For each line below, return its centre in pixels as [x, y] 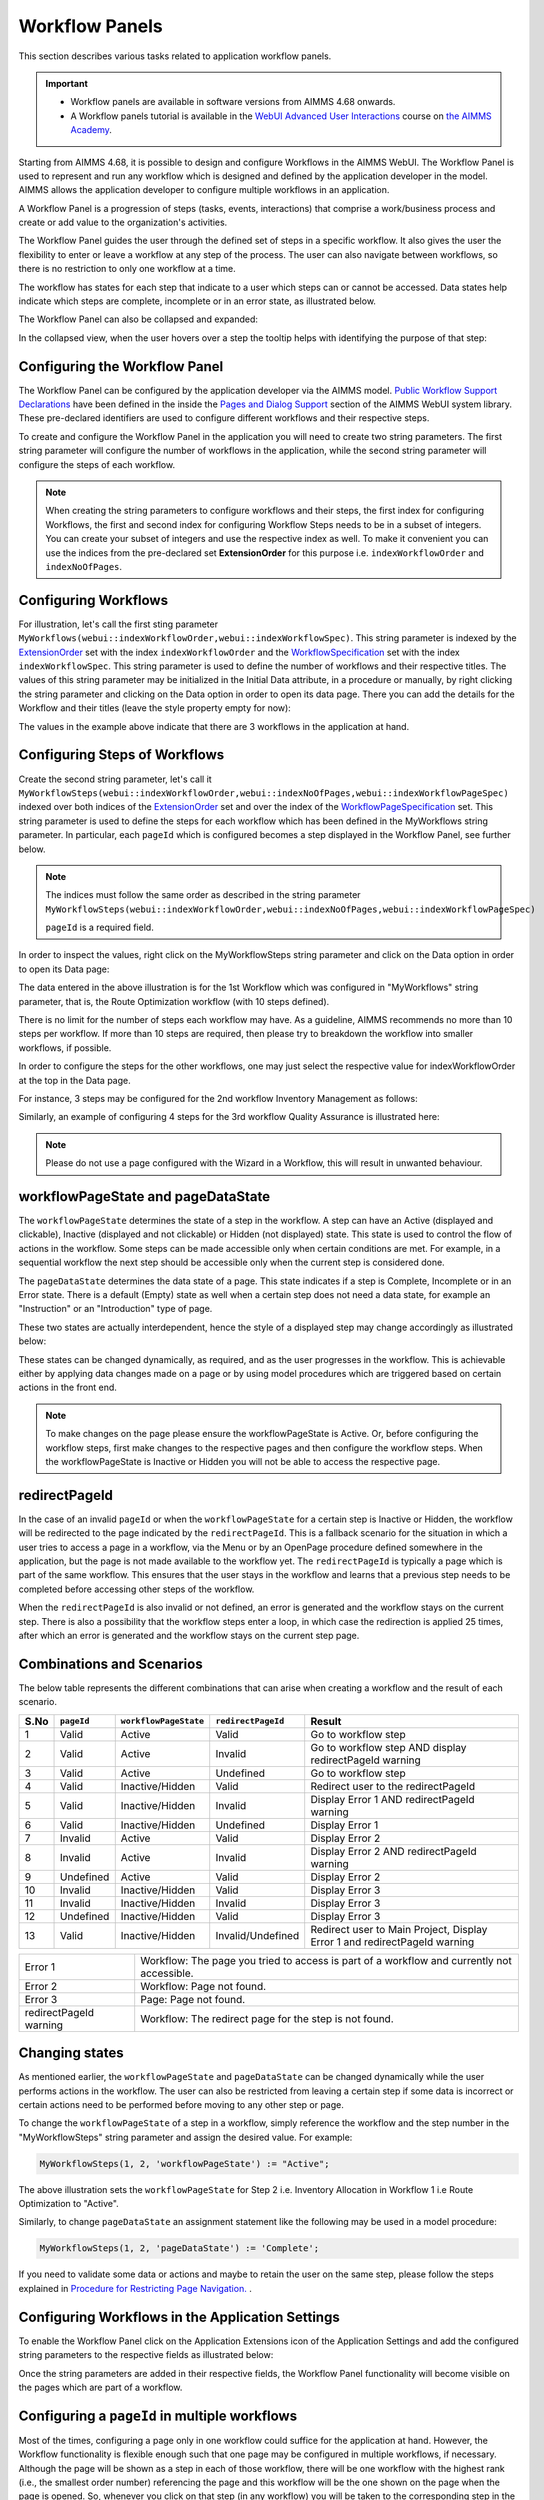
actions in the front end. [67, 1387]
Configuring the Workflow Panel [121, 366]
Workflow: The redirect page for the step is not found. [267, 2018]
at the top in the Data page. [75, 1080]
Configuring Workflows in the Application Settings [179, 2316]
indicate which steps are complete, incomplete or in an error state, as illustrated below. [197, 301]
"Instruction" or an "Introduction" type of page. [115, 1309]
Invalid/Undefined [257, 1935]
